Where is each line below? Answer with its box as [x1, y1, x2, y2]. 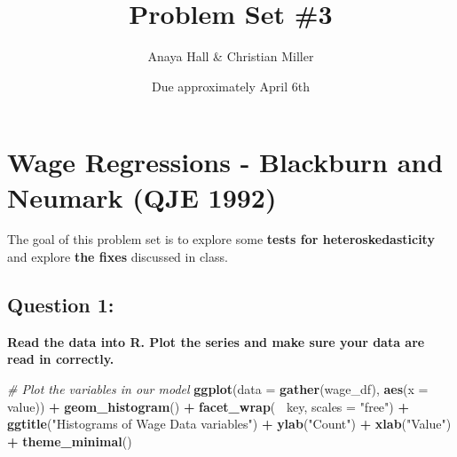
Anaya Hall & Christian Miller [147, 47, 314, 66]
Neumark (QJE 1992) [7, 178, 277, 215]
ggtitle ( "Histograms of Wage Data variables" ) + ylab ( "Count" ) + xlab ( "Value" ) [7, 414, 452, 433]
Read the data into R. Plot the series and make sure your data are [7, 332, 425, 351]
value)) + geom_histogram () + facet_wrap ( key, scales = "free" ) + [7, 397, 409, 415]
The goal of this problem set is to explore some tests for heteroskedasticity [7, 230, 435, 248]
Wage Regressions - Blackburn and [7, 144, 444, 180]
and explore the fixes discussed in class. [7, 248, 228, 266]
